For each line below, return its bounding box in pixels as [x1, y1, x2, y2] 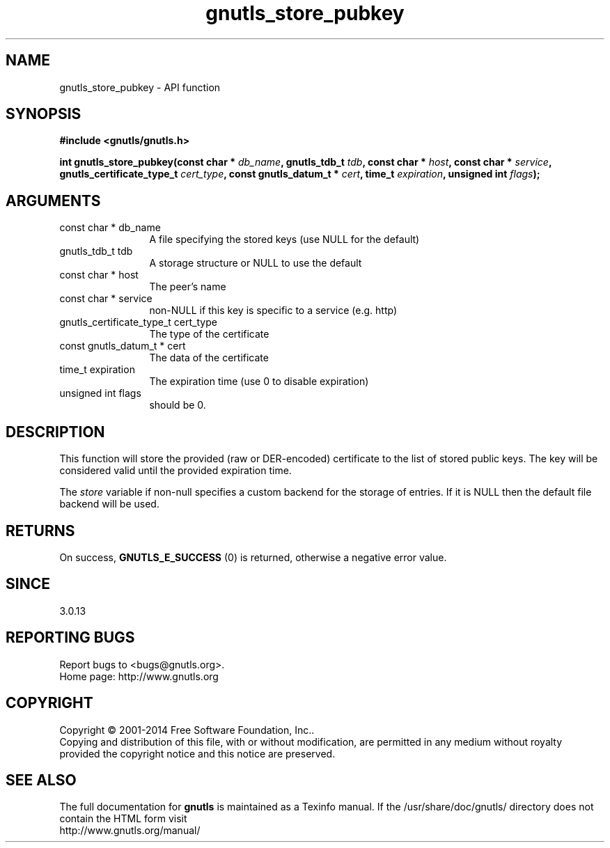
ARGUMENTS [6, 191, 101, 210]
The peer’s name [149, 281, 226, 293]
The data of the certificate [149, 352, 269, 364]
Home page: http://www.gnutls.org [59, 670, 219, 682]
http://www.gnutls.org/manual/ [59, 824, 201, 837]
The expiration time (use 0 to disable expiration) [149, 375, 369, 388]
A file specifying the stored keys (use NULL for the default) [149, 233, 420, 246]
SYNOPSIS [6, 105, 81, 123]
